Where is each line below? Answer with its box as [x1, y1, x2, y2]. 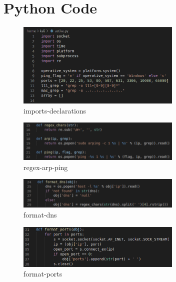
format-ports [23, 268, 62, 279]
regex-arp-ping [23, 161, 68, 172]
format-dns [23, 209, 57, 220]
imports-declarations [23, 105, 86, 115]
